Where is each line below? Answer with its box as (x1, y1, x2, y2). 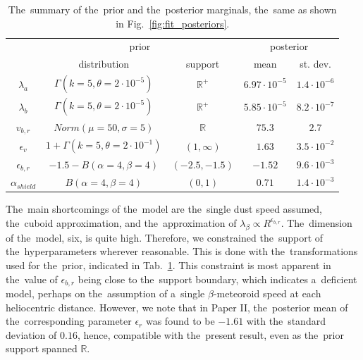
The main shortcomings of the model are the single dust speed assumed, (6, 201, 322, 216)
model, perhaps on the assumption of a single (6, 286, 205, 300)
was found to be (145, 314, 215, 328)
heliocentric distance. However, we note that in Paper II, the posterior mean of (6, 299, 348, 314)
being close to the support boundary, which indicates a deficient (78, 271, 357, 286)
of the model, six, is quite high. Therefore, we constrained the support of (6, 230, 324, 244)
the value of (6, 271, 58, 286)
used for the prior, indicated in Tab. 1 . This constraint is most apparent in (6, 257, 331, 272)
